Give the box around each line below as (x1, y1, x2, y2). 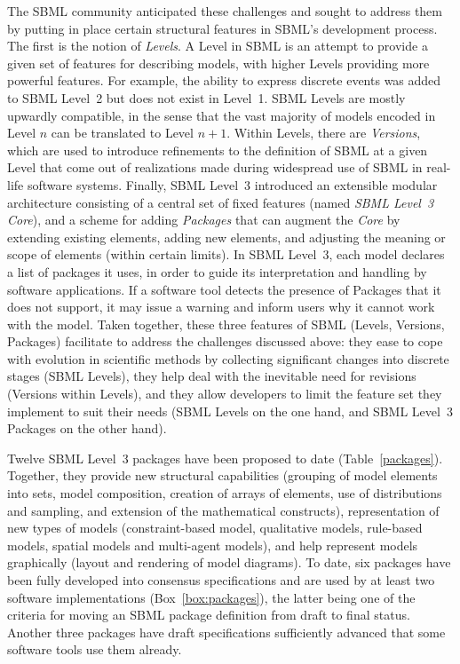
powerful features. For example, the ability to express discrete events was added (7, 71, 441, 90)
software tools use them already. (7, 640, 182, 659)
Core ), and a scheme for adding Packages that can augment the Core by (7, 210, 401, 229)
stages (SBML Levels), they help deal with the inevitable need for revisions (7, 367, 416, 385)
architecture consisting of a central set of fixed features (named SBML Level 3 (7, 193, 434, 211)
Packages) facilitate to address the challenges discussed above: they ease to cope (7, 332, 443, 351)
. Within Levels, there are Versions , (226, 123, 421, 142)
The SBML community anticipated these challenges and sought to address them (7, 2, 442, 20)
